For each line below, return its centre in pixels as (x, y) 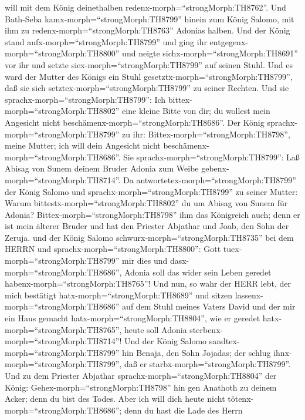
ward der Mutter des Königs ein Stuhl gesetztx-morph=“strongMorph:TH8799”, (149, 76)
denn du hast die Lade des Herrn (184, 410)
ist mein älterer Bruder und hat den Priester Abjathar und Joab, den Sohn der (147, 226)
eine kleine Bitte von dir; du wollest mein (196, 111)
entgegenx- (229, 41)
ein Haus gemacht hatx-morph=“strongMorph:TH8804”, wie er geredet (133, 318)
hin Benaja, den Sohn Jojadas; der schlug (196, 352)
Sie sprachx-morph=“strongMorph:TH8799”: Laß (211, 157)
